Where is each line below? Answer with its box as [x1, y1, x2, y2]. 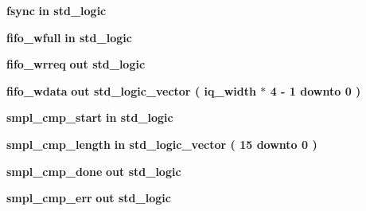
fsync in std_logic [6, 2, 107, 18]
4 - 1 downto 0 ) [270, 82, 361, 99]
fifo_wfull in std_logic [6, 29, 132, 45]
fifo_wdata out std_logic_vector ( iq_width [6, 82, 256, 99]
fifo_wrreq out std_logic [6, 56, 146, 72]
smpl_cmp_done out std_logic [6, 162, 181, 179]
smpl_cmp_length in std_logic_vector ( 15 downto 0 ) [6, 135, 317, 152]
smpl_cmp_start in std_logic [6, 109, 173, 126]
